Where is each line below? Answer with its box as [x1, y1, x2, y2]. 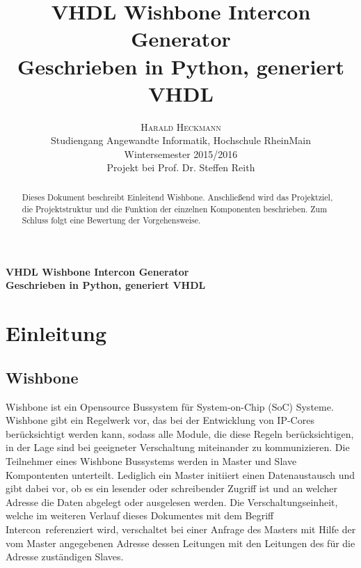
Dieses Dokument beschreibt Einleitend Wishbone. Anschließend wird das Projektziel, [22, 191, 333, 203]
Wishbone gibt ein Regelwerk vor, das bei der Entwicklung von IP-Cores [6, 413, 314, 427]
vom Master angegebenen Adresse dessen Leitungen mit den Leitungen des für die [6, 535, 355, 550]
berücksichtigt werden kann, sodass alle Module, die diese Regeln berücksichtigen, [6, 426, 354, 441]
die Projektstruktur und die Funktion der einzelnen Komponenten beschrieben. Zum [22, 203, 328, 214]
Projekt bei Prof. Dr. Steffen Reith [106, 160, 255, 175]
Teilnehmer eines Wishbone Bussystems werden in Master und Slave [6, 453, 297, 468]
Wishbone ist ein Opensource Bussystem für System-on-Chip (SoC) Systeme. [6, 399, 334, 413]
